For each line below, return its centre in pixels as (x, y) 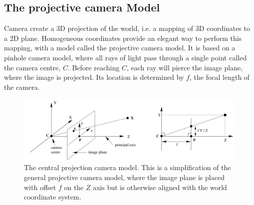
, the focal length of (220, 77)
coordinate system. (53, 197)
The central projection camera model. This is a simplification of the (127, 167)
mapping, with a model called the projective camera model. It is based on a (120, 48)
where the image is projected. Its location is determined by (94, 77)
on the (74, 187)
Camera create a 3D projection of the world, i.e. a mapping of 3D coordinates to (127, 28)
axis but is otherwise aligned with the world (160, 187)
